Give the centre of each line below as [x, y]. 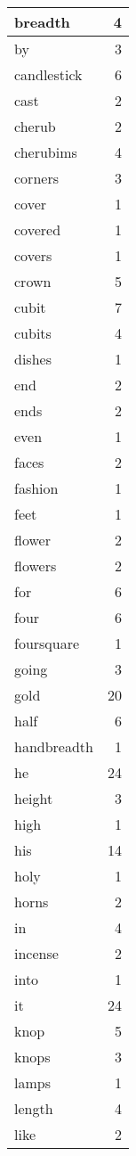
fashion [36, 488]
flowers [36, 566]
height [34, 798]
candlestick [48, 74]
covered [38, 230]
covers [33, 255]
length [34, 1108]
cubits [33, 333]
